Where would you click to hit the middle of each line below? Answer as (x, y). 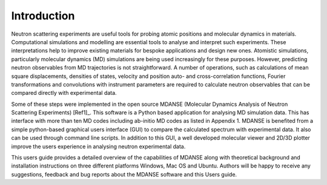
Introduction (43, 16)
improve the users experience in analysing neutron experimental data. (98, 146)
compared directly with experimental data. (64, 93)
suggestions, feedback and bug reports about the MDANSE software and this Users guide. (124, 174)
